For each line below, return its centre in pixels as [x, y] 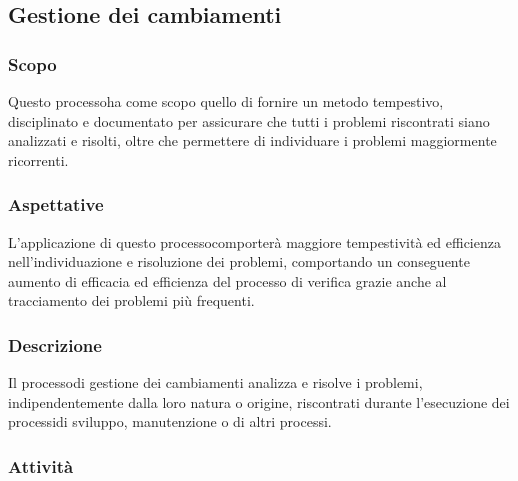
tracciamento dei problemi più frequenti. [131, 300]
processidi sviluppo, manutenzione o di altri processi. [170, 421]
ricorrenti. [38, 159]
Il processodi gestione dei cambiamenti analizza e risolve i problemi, [215, 382]
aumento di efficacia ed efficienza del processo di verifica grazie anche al [227, 280]
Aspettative [56, 204]
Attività [41, 465]
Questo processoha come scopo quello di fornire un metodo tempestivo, [226, 101]
